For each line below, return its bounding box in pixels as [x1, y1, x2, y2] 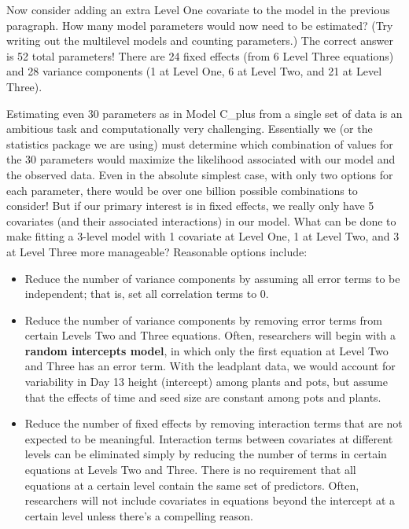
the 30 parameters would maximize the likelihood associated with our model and [6, 151, 396, 167]
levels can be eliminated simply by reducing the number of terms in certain [24, 446, 387, 462]
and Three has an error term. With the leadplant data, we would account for [24, 358, 396, 374]
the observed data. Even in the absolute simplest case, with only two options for [6, 166, 393, 182]
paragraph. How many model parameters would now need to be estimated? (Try [6, 17, 393, 33]
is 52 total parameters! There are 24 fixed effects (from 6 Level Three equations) [6, 47, 394, 64]
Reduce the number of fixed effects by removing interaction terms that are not [24, 415, 403, 432]
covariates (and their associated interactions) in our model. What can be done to [6, 212, 396, 229]
